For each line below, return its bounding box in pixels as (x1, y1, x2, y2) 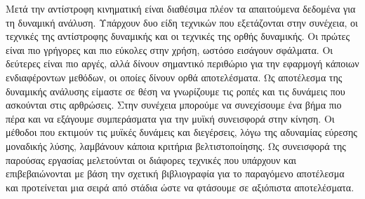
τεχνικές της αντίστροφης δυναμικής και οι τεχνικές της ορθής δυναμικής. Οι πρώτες (6, 29, 350, 43)
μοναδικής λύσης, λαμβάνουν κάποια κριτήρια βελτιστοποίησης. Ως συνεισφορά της (6, 138, 346, 153)
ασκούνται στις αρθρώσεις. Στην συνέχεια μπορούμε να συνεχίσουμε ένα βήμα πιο (6, 97, 342, 112)
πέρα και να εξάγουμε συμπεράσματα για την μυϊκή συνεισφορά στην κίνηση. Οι (6, 111, 335, 125)
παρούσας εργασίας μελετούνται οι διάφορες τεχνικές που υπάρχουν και (6, 152, 297, 167)
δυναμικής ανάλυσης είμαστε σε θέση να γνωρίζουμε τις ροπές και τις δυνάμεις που (6, 83, 345, 98)
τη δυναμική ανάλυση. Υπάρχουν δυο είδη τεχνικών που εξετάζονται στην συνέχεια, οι (6, 15, 358, 29)
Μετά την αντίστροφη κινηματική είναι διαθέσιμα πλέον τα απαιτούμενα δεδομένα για (6, 1, 356, 15)
